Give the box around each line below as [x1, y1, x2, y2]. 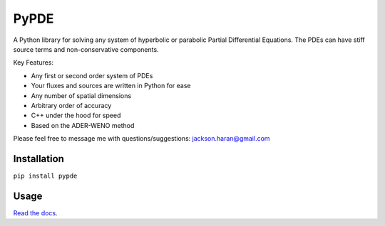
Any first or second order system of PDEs [31, 71, 153, 80]
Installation [13, 153, 64, 165]
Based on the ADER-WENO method [31, 121, 135, 129]
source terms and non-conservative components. [13, 45, 160, 53]
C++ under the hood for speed [31, 111, 121, 120]
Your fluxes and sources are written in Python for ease [31, 82, 192, 90]
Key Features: [13, 58, 53, 67]
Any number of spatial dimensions [31, 91, 132, 99]
